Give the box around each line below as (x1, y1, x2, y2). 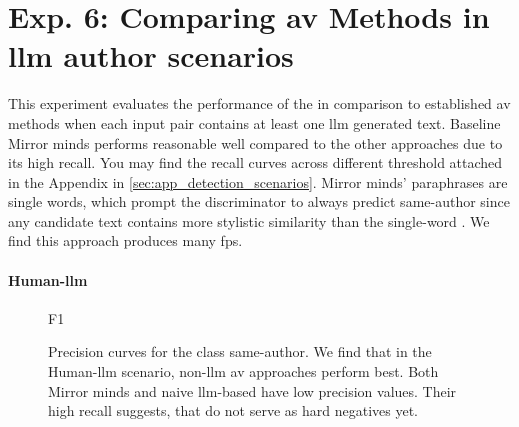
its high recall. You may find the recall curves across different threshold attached (8, 152, 503, 173)
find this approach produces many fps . (8, 230, 243, 251)
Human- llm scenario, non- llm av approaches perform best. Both (48, 361, 439, 382)
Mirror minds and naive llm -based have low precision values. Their (48, 380, 457, 401)
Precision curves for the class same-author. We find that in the (48, 341, 432, 362)
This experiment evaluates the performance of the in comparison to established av (8, 93, 511, 114)
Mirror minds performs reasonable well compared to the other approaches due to (8, 132, 503, 153)
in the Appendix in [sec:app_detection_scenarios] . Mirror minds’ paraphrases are (8, 171, 508, 192)
